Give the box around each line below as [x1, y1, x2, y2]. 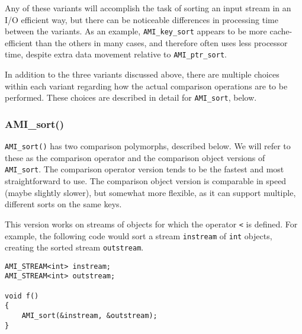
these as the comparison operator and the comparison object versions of [5, 151, 265, 163]
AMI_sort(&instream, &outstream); [21, 311, 158, 320]
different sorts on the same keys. [5, 198, 122, 210]
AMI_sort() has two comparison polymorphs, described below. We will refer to [5, 140, 291, 152]
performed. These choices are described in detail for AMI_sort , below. [5, 91, 257, 104]
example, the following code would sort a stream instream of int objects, [5, 229, 272, 242]
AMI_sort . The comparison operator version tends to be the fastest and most [5, 163, 284, 175]
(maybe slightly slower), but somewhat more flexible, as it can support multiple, [5, 186, 296, 198]
